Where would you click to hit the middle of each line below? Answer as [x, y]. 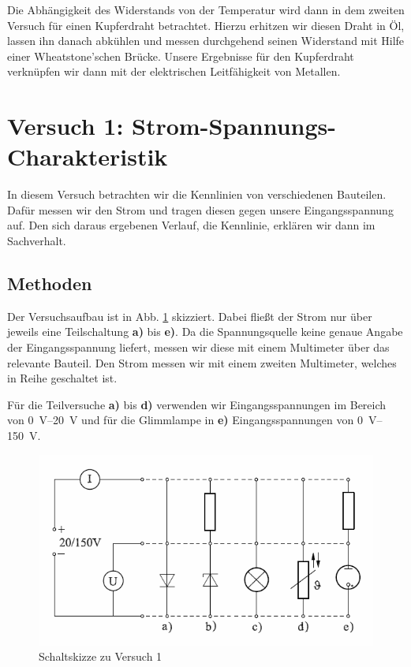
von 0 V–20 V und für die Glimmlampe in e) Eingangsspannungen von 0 [185, 420]
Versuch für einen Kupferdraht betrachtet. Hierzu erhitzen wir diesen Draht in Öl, [206, 25]
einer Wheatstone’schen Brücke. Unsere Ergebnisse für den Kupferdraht [181, 56]
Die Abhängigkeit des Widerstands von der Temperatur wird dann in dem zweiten [206, 9]
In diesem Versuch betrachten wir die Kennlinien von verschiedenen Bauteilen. [197, 194]
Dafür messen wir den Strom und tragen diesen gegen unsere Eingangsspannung [200, 209]
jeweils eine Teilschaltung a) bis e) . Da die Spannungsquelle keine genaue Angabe [205, 332]
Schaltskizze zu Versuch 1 [101, 656]
